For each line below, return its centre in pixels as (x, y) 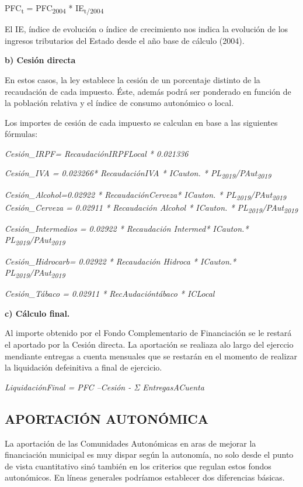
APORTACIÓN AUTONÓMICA (107, 418)
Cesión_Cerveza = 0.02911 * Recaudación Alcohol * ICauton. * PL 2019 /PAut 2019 (151, 208)
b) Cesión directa (40, 60)
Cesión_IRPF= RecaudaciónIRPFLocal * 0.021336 (97, 153)
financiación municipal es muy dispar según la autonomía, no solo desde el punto (149, 455)
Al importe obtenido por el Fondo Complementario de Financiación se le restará (148, 333)
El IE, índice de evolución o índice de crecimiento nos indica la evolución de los (147, 29)
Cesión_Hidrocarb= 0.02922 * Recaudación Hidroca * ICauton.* (121, 261)
